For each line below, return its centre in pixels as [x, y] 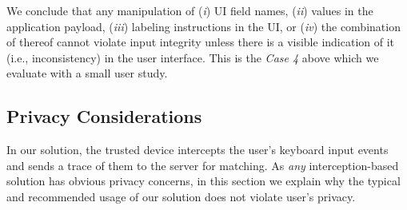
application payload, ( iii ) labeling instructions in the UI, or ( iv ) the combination [203, 26]
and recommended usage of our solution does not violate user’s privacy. [181, 196]
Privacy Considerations [104, 116]
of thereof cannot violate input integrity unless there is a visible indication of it [201, 42]
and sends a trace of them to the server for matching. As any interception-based [203, 165]
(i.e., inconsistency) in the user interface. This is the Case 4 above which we [193, 57]
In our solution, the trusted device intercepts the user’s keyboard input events [198, 150]
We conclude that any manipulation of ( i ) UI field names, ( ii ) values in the [190, 10]
